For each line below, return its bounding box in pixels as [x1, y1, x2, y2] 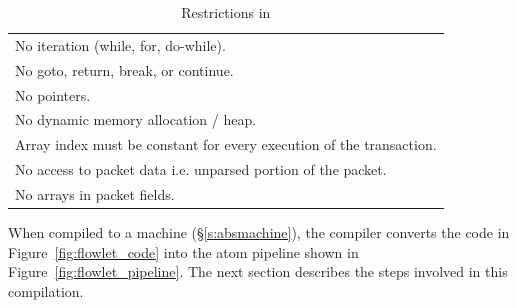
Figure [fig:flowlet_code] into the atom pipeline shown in [8, 241, 359, 262]
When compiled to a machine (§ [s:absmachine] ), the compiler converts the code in [8, 222, 510, 242]
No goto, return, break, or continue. [15, 59, 234, 80]
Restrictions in [181, 2, 271, 22]
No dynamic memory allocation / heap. [15, 109, 257, 130]
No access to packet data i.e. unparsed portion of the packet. [15, 159, 387, 180]
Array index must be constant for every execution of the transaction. [15, 134, 437, 155]
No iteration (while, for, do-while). [15, 34, 226, 55]
